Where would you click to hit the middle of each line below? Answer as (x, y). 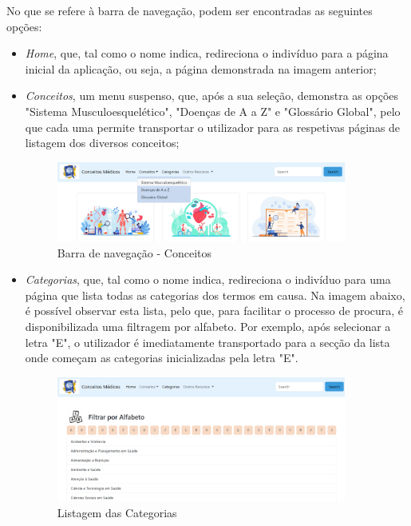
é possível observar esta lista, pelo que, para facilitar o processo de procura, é (214, 311)
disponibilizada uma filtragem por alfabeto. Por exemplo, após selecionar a (208, 326)
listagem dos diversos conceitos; (102, 143)
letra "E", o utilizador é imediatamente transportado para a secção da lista (207, 342)
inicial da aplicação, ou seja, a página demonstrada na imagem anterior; (201, 68)
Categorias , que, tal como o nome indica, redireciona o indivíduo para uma (208, 279)
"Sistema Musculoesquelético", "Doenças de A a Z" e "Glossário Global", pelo (213, 111)
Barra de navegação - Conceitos (134, 252)
